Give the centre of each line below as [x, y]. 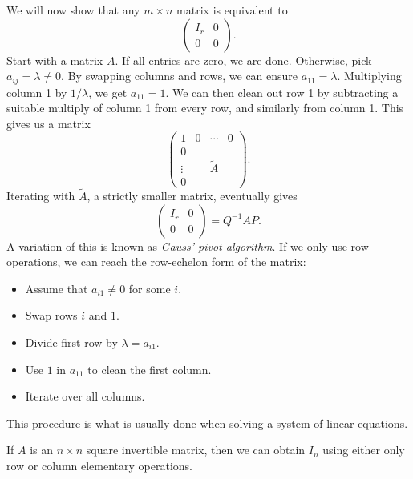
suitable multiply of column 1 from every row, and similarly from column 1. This [205, 108]
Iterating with [41, 196]
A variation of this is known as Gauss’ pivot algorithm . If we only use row [188, 246]
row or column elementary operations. [100, 465]
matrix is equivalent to [232, 10]
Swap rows [51, 315]
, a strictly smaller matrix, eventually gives [192, 196]
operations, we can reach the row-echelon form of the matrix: [156, 262]
